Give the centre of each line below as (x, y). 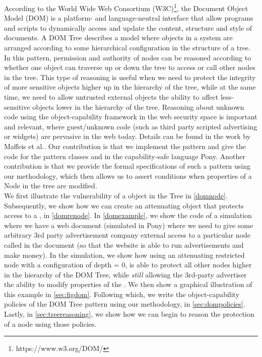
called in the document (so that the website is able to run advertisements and (124, 244)
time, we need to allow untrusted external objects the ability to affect (111, 97)
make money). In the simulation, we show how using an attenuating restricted (124, 255)
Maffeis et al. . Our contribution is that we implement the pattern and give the (125, 146)
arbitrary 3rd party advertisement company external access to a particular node (127, 235)
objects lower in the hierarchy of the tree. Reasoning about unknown (138, 106)
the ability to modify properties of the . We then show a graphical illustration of (128, 284)
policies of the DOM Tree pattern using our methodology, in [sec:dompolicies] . (125, 304)
